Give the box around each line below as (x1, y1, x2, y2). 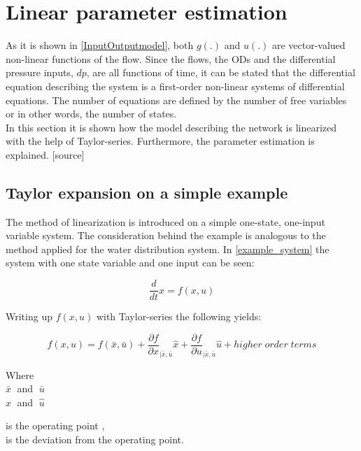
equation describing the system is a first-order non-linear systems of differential (6, 78, 345, 93)
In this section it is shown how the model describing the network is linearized (6, 120, 337, 134)
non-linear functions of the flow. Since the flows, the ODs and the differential (6, 51, 336, 66)
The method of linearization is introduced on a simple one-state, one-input (6, 214, 325, 229)
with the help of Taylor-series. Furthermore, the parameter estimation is (6, 134, 315, 148)
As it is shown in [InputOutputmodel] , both (6, 38, 194, 52)
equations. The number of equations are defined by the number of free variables (6, 92, 347, 107)
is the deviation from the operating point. (6, 431, 184, 446)
